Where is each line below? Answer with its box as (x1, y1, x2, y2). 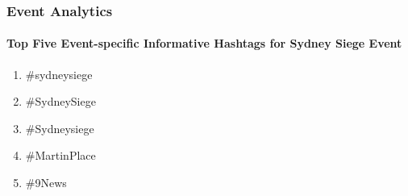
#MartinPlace (25, 147, 96, 164)
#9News (25, 174, 67, 191)
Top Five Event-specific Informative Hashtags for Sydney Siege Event (6, 35, 402, 52)
